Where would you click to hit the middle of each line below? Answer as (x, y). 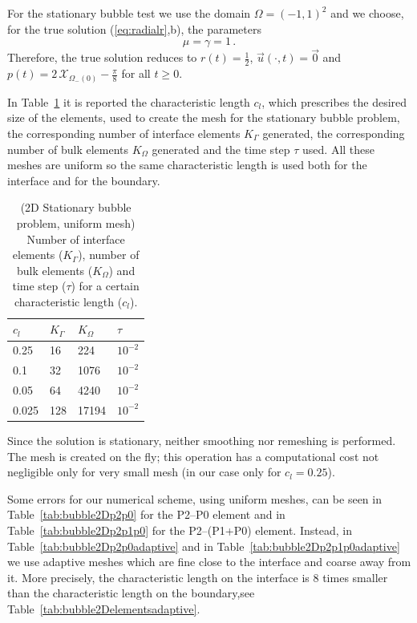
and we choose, (367, 13)
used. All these (339, 149)
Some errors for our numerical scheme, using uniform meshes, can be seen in (194, 498)
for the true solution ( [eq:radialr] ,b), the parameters (134, 28)
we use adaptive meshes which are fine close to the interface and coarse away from (209, 562)
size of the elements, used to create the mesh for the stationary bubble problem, (204, 117)
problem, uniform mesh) (76, 222)
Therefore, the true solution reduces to (102, 57)
